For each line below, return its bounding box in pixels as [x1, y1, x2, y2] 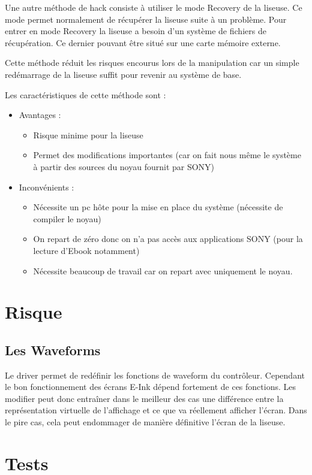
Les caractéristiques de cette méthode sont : [5, 88, 166, 101]
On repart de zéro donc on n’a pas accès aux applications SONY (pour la [33, 232, 303, 245]
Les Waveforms [5, 340, 101, 359]
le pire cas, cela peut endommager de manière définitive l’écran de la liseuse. [5, 416, 286, 428]
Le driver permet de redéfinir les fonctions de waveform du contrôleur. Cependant [5, 368, 305, 381]
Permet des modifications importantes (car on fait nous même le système [33, 149, 301, 161]
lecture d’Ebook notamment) [33, 244, 140, 256]
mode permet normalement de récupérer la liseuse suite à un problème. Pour [5, 13, 287, 25]
